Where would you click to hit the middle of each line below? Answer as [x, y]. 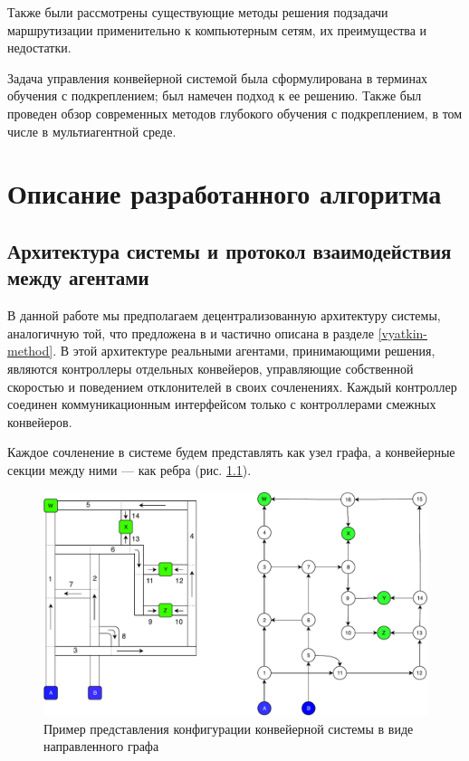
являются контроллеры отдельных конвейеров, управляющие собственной [211, 368]
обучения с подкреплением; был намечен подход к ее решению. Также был [215, 95]
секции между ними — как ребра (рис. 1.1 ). [129, 469]
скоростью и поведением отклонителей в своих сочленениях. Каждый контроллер [232, 386]
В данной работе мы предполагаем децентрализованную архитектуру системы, [224, 315]
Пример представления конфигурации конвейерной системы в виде [229, 728]
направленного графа [101, 746]
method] [30, 351]
